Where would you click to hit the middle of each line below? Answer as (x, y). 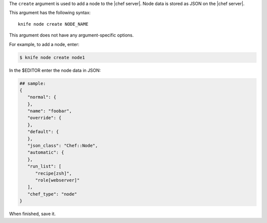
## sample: (33, 83)
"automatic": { (46, 153)
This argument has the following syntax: (50, 13)
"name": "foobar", (50, 111)
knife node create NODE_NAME (53, 24)
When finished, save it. (32, 214)
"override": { (44, 118)
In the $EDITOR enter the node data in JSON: (55, 70)
